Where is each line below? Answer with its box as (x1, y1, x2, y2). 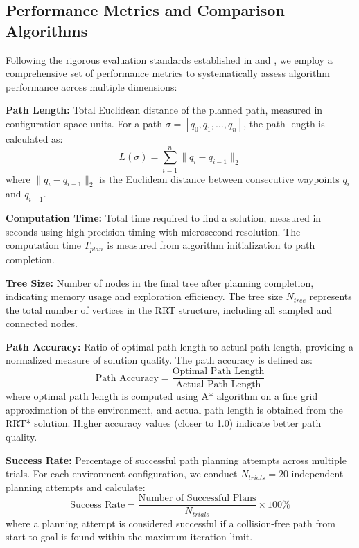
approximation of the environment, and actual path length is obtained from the (6, 402, 343, 416)
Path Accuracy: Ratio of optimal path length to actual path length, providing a (6, 339, 353, 353)
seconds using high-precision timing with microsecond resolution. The (6, 224, 301, 238)
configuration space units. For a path (6, 116, 163, 130)
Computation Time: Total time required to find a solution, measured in (6, 211, 322, 225)
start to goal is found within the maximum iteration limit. (6, 529, 253, 544)
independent (291, 466, 344, 481)
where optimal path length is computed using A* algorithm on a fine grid (6, 389, 318, 403)
